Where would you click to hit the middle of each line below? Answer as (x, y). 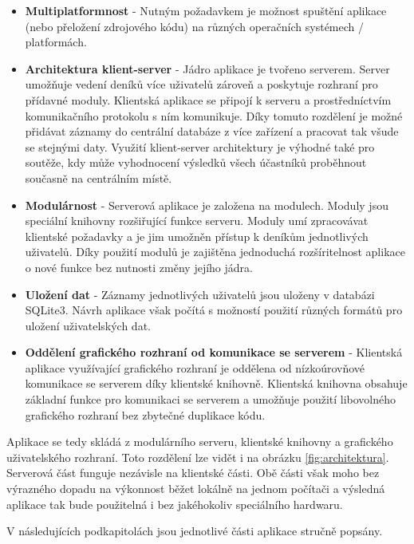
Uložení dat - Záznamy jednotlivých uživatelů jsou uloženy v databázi (200, 294)
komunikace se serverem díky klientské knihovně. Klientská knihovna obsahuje (216, 383)
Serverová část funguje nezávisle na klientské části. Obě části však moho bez (193, 473)
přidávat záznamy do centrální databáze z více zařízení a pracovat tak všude (212, 131)
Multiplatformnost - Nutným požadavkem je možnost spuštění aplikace (206, 10)
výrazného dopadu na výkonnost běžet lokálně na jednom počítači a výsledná (196, 489)
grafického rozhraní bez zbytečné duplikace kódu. (145, 414)
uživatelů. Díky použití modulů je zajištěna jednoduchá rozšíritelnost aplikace (215, 252)
